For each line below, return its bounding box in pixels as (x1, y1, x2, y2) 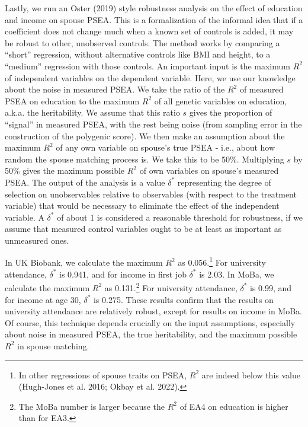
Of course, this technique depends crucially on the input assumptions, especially (5, 316, 296, 329)
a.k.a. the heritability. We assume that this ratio (5, 106, 180, 119)
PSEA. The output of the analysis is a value (5, 176, 165, 188)
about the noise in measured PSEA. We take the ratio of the (5, 83, 225, 95)
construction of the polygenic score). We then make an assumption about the (5, 129, 285, 142)
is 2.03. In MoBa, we (199, 267, 274, 280)
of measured (239, 83, 284, 95)
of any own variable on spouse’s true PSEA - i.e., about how (56, 141, 275, 154)
